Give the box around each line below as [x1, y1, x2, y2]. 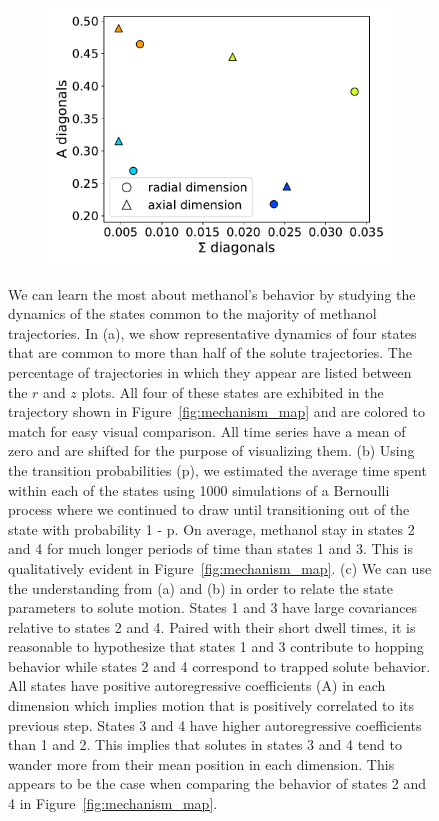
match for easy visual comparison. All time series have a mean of [8, 420, 406, 441]
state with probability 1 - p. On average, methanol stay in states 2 [8, 518, 415, 539]
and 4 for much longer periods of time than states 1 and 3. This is [8, 538, 413, 559]
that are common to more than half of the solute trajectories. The [8, 342, 412, 363]
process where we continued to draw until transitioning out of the [8, 499, 410, 520]
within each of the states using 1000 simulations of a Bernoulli [8, 479, 390, 500]
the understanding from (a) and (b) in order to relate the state [8, 577, 393, 598]
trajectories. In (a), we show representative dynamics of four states [8, 322, 417, 343]
